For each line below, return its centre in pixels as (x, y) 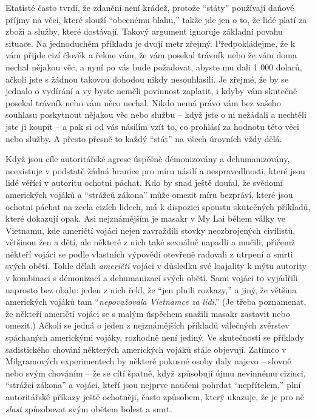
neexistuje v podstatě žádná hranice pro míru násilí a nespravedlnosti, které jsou (155, 170)
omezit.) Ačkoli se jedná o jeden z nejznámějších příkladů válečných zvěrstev (147, 325)
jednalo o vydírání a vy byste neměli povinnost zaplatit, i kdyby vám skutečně (151, 91)
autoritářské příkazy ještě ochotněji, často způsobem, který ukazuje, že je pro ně (155, 397)
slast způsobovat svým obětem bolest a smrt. (89, 408)
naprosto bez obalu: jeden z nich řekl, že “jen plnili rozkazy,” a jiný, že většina (151, 289)
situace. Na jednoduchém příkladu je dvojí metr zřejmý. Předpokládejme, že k (151, 43)
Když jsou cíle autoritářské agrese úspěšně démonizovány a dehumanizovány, (148, 159)
